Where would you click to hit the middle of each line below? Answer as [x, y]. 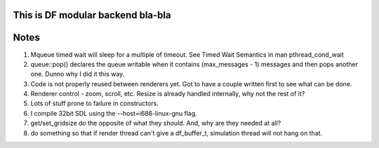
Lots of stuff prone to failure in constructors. [95, 103]
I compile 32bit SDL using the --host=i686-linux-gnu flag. [114, 113]
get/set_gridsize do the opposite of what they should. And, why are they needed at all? [156, 123]
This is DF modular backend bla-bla [92, 15]
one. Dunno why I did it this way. [78, 74]
